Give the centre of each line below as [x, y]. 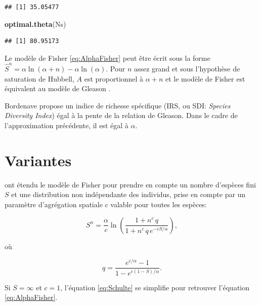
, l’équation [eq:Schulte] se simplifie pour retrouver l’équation [155, 287]
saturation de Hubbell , [39, 78]
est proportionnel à [114, 78]
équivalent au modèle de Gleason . [58, 88]
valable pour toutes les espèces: [159, 204]
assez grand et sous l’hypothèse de [187, 69]
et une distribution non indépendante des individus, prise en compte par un [128, 194]
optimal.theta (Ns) [35, 24]
